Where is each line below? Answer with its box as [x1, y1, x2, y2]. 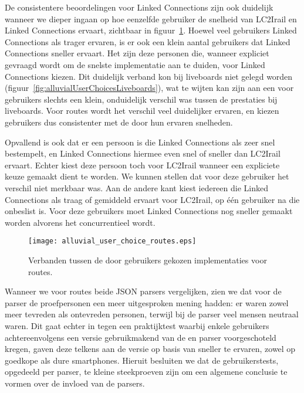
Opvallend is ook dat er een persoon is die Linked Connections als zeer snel [5, 135, 275, 148]
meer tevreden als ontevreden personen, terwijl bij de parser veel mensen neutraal [5, 308, 299, 320]
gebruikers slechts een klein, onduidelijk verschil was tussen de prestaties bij [5, 93, 278, 105]
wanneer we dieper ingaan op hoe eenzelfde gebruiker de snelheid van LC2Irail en [5, 12, 297, 25]
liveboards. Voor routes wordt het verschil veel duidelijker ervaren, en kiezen [5, 104, 279, 117]
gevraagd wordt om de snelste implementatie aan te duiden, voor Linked [5, 58, 265, 70]
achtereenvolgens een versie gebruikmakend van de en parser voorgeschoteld [5, 331, 276, 343]
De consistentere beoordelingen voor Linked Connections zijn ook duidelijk [5, 1, 273, 13]
